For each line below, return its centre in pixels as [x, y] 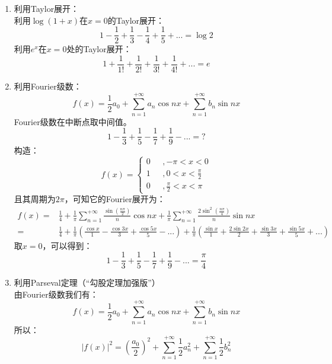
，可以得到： [67, 245]
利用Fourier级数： [48, 86]
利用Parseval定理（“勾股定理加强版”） [87, 282]
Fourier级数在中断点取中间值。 [73, 121]
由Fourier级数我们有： [56, 294]
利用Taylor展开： [47, 8]
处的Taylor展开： [99, 49]
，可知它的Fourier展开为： [115, 199]
